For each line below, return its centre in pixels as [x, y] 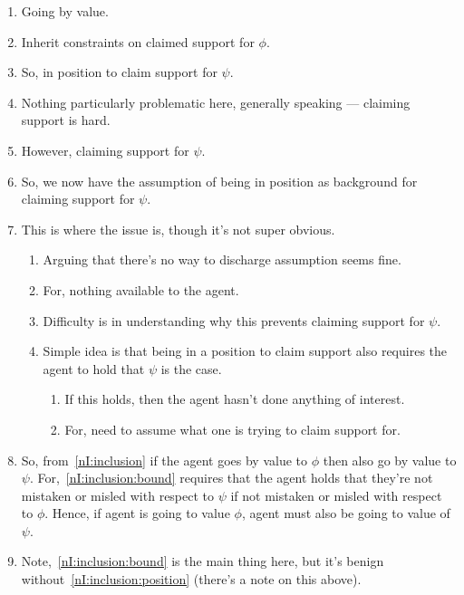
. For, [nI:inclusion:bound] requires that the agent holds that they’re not [231, 478]
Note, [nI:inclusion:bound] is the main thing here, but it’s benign [203, 561]
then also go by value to [390, 460]
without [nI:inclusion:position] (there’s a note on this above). [191, 579]
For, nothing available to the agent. [141, 289]
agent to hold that [94, 368]
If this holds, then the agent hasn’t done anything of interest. [235, 399]
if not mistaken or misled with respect [336, 495]
